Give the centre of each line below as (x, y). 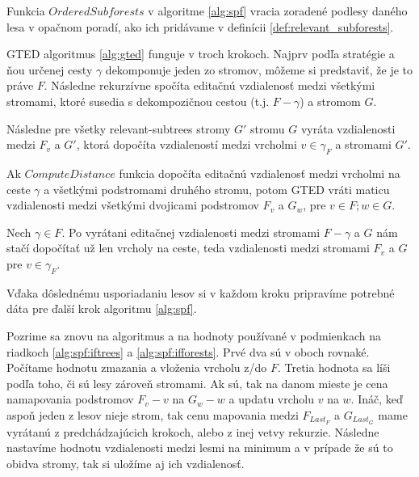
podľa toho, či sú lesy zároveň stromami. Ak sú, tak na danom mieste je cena (197, 383)
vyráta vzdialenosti (348, 128)
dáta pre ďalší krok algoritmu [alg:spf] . (102, 308)
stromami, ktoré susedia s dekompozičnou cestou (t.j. (138, 101)
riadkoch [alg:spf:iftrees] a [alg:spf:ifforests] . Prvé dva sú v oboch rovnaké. (188, 351)
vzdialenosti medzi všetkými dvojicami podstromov (133, 205)
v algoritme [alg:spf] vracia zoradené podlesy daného (278, 11)
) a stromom (330, 101)
